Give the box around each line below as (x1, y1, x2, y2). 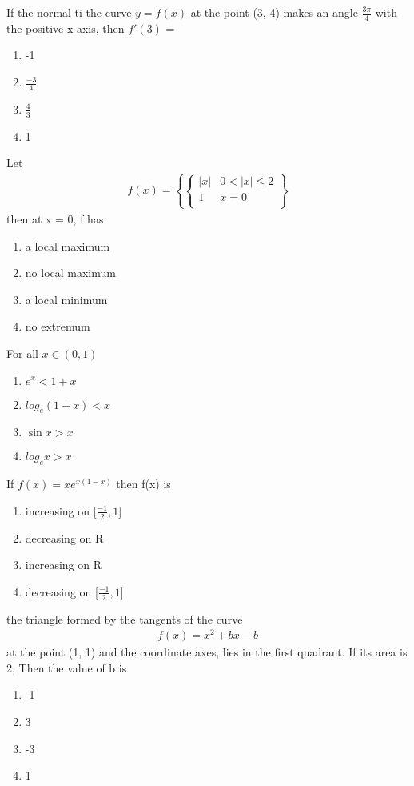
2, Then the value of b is (6, 659, 127, 676)
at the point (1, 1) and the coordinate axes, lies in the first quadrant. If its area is (6, 644, 408, 660)
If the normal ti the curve (6, 4, 132, 20)
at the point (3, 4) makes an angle (190, 4, 358, 20)
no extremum (25, 318, 90, 335)
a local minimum (25, 291, 108, 307)
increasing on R (25, 556, 102, 573)
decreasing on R (25, 529, 104, 546)
